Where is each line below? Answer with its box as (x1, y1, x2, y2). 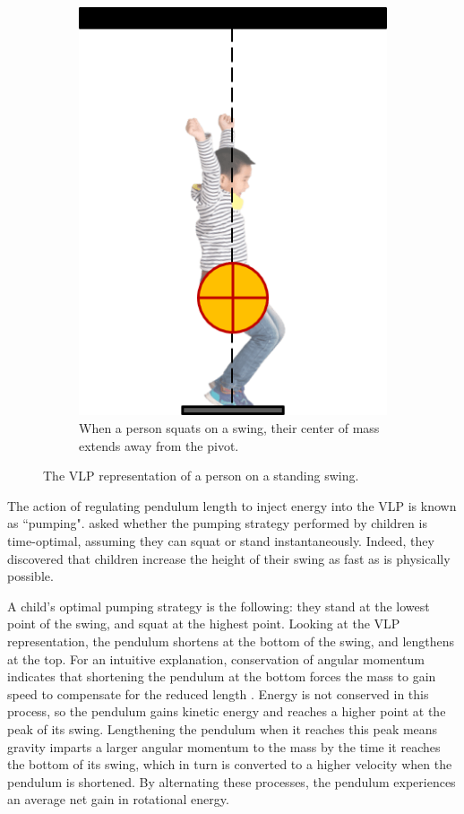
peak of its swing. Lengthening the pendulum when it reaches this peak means (7, 719, 438, 738)
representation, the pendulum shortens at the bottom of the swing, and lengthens (7, 631, 455, 650)
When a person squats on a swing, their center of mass (79, 419, 380, 437)
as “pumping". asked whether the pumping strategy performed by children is (7, 514, 427, 533)
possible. (7, 567, 54, 585)
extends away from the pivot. (79, 436, 239, 455)
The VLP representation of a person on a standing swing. (43, 466, 359, 485)
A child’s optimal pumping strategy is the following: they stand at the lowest (7, 596, 430, 615)
